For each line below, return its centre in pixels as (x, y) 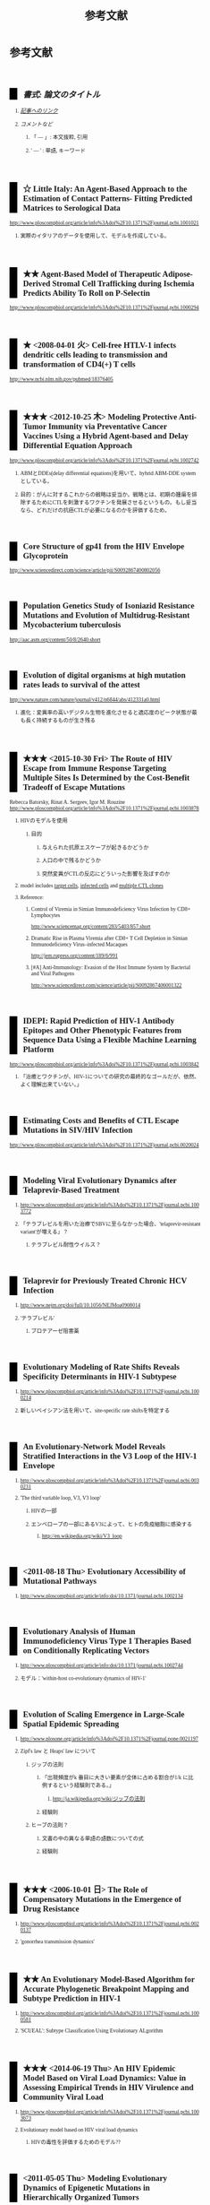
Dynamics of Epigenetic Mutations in (87, 2188)
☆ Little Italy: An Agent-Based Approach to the (105, 189)
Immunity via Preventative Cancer (108, 427)
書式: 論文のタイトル (62, 95)
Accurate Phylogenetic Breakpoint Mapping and (106, 1989)
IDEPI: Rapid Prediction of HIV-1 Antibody (99, 1020)
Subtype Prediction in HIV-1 (72, 1998)
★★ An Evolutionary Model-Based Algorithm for (109, 1979)
